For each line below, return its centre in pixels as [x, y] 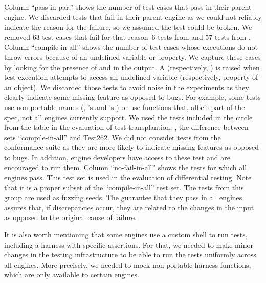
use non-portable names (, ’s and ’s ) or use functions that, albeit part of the [125, 107]
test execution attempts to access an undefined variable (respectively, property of [131, 77]
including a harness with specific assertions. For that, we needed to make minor [129, 244]
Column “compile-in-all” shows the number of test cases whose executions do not [131, 47]
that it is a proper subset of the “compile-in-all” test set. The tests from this [124, 187]
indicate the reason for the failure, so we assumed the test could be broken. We [128, 27]
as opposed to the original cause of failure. [70, 217]
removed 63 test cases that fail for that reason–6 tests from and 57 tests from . [127, 37]
